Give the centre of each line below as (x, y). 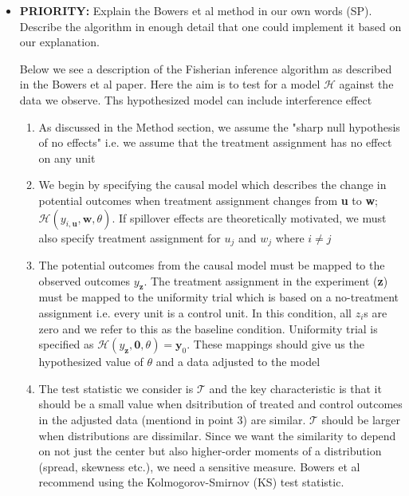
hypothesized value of (91, 362)
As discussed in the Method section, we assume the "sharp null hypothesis (219, 126)
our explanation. (59, 42)
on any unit (67, 157)
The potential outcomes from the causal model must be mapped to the (212, 264)
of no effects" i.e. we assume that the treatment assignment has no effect (215, 142)
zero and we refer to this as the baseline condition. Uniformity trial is (208, 328)
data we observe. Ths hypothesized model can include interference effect (196, 99)
